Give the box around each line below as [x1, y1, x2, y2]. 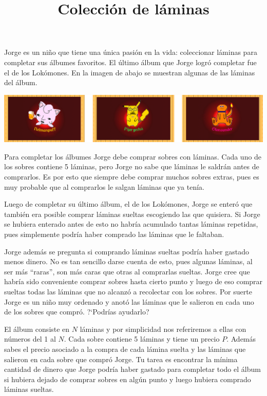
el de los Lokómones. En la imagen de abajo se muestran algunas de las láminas [4, 67, 255, 77]
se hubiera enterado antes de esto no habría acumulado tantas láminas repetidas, [4, 219, 258, 229]
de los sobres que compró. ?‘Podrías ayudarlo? [4, 306, 149, 317]
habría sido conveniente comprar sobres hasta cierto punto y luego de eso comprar [4, 276, 263, 287]
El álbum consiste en [4, 323, 70, 334]
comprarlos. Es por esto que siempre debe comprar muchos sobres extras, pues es [4, 171, 259, 182]
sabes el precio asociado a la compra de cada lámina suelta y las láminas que [4, 343, 246, 354]
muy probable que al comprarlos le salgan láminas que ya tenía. [4, 181, 205, 192]
